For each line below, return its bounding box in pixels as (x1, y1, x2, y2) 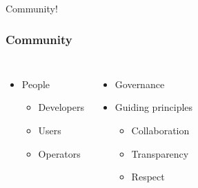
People (21, 76, 50, 91)
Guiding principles (115, 100, 193, 114)
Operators (38, 146, 81, 160)
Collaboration (131, 123, 190, 137)
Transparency (131, 146, 189, 160)
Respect (131, 169, 165, 184)
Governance (115, 76, 165, 91)
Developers (38, 100, 85, 114)
